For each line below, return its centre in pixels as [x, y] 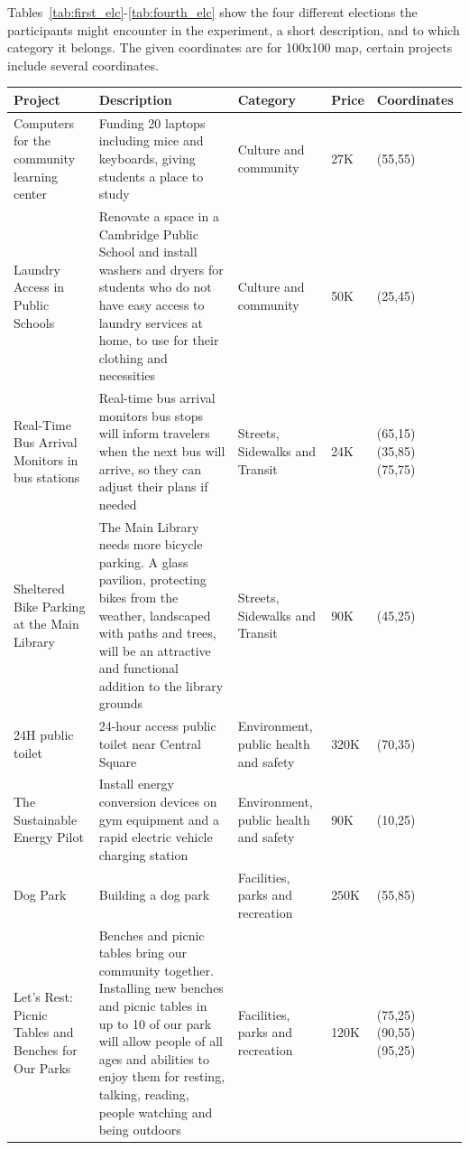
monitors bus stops [151, 415]
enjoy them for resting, [162, 1076]
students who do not [155, 287]
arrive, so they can [150, 468]
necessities [127, 375]
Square [118, 761]
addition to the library [161, 685]
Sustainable [46, 819]
